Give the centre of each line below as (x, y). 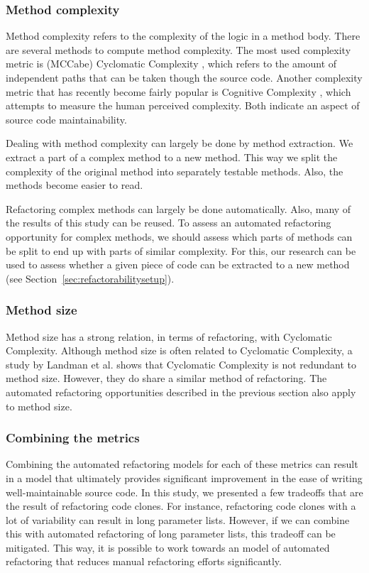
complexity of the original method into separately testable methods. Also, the (175, 171)
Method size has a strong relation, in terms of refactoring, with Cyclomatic (169, 336)
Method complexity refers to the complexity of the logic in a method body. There (183, 36)
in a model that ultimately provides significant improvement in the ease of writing (184, 477)
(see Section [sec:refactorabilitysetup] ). (90, 278)
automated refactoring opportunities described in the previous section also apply (181, 392)
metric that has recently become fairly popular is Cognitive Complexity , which (178, 91)
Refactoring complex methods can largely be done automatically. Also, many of (178, 208)
